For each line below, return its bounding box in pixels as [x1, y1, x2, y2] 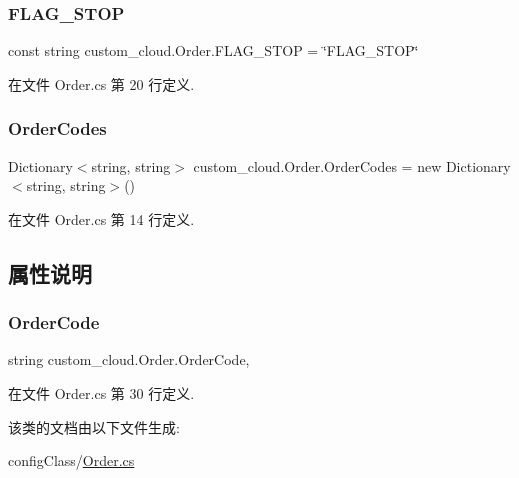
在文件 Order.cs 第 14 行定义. [8, 208, 195, 229]
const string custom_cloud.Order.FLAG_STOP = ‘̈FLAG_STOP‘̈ [8, 40, 419, 61]
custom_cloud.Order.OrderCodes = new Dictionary [193, 155, 511, 176]
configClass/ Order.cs [8, 450, 135, 471]
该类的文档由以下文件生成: [8, 416, 180, 437]
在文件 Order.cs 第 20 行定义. [8, 73, 195, 94]
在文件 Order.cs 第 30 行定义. [8, 383, 195, 403]
